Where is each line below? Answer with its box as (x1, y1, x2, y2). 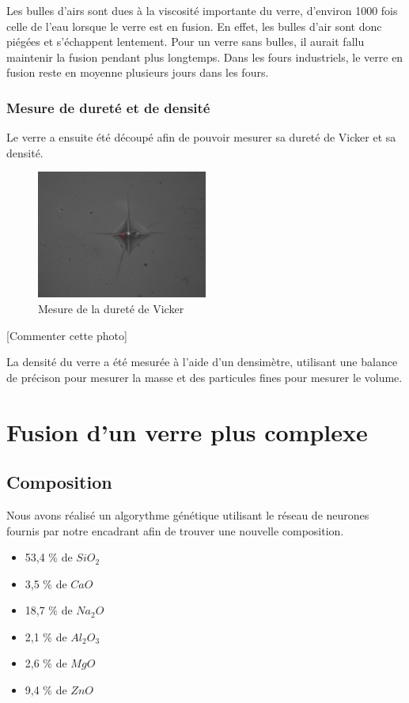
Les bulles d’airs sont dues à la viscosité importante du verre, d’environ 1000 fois (6, 2, 398, 18)
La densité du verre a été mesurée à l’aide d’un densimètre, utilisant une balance (6, 353, 398, 370)
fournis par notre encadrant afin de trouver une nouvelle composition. (6, 522, 344, 539)
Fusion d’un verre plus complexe (6, 415, 368, 448)
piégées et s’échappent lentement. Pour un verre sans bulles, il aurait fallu (6, 33, 365, 50)
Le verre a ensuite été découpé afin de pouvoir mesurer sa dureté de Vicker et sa (6, 129, 396, 146)
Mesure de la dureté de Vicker (38, 300, 184, 316)
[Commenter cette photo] (6, 327, 127, 343)
